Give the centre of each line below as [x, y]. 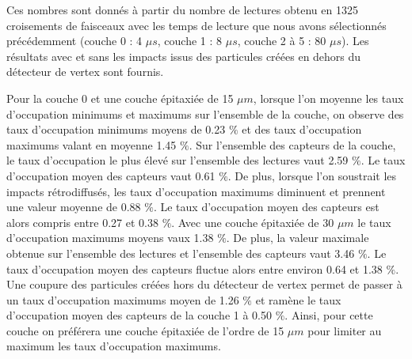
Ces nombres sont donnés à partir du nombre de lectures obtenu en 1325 [182, 9]
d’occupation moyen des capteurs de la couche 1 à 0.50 [139, 315]
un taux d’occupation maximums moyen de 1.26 [123, 299]
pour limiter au [345, 330]
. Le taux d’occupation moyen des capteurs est [266, 207]
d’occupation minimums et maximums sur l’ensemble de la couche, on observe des [205, 113]
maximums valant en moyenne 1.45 [92, 144]
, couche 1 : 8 [190, 41]
